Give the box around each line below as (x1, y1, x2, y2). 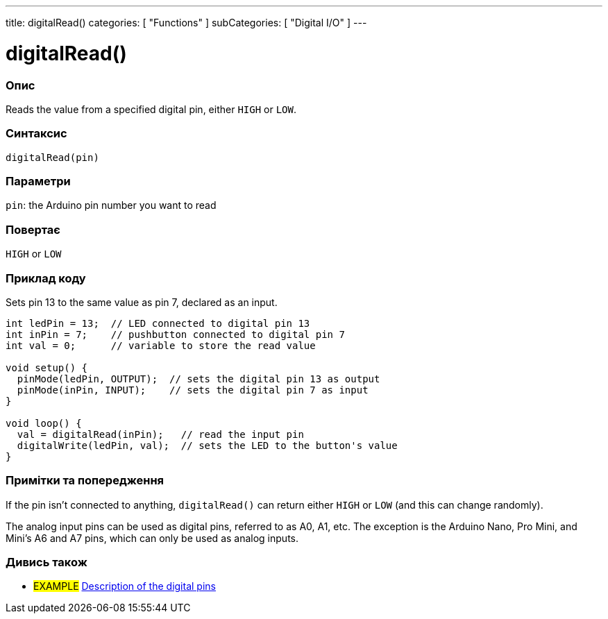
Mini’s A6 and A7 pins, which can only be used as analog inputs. (6, 532, 298, 544)
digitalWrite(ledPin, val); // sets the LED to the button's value (17, 439, 398, 451)
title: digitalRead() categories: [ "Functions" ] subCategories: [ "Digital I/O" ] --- (6, 17, 367, 28)
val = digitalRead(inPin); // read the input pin (17, 428, 304, 440)
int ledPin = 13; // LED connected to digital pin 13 (6, 317, 310, 329)
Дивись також (6, 555, 87, 569)
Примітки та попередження (6, 473, 164, 488)
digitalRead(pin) (6, 151, 99, 163)
